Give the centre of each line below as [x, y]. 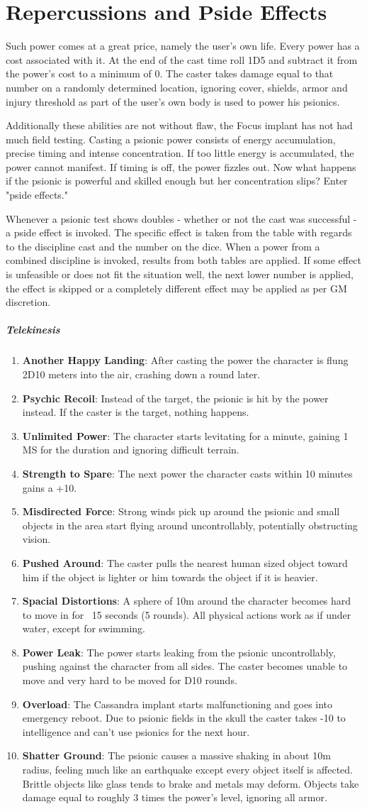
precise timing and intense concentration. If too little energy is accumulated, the [180, 153]
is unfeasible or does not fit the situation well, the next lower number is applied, [180, 274]
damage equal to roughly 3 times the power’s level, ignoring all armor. [175, 797]
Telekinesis [33, 330]
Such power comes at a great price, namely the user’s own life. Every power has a [183, 46]
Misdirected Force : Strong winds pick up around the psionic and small [181, 511]
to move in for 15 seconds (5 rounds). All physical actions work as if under [187, 614]
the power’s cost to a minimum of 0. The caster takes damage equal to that [170, 73]
